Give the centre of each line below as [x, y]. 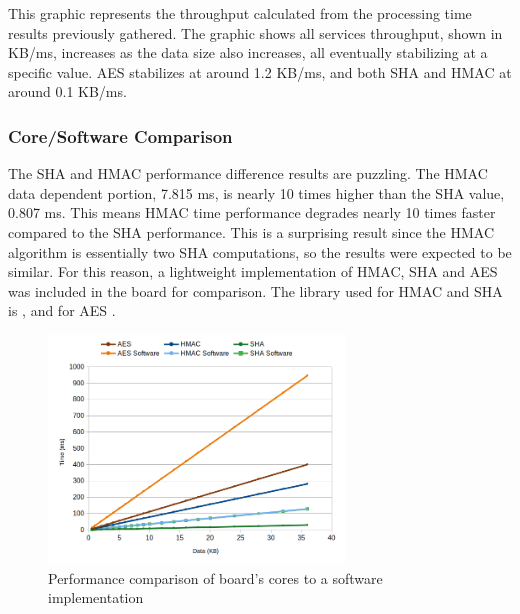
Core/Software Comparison [120, 135]
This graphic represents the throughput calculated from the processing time [240, 13]
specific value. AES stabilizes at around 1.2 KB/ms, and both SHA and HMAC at [260, 71]
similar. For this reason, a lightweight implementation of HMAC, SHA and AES [253, 271]
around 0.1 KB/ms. [67, 91]
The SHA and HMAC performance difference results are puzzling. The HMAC [248, 173]
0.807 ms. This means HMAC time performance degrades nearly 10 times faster [252, 212]
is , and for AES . [62, 310]
